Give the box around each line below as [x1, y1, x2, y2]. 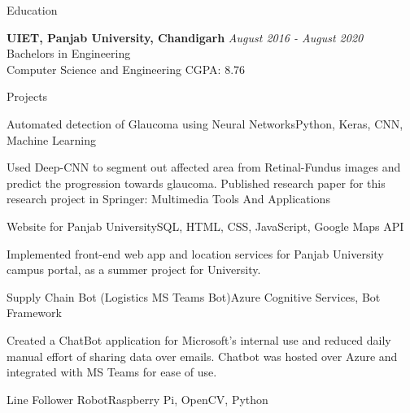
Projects [7, 88, 48, 105]
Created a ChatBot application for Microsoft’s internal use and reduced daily [7, 331, 391, 348]
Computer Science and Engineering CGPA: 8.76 [7, 60, 246, 77]
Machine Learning [7, 131, 96, 148]
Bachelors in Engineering [7, 45, 131, 62]
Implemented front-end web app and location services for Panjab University [7, 245, 384, 262]
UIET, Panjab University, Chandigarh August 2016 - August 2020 [7, 28, 364, 46]
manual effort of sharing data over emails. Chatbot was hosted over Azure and [7, 347, 398, 364]
